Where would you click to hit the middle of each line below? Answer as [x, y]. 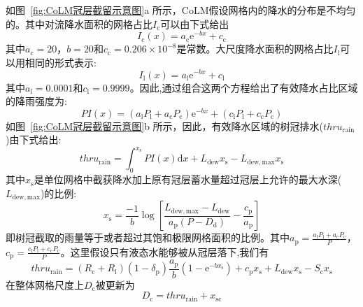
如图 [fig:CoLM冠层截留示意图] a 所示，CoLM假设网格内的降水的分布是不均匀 [181, 10]
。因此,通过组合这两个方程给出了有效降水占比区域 [244, 87]
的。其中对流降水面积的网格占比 [79, 23]
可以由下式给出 [195, 23]
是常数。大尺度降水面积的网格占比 [255, 49]
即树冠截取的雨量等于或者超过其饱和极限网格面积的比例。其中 [148, 237]
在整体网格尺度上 [45, 284]
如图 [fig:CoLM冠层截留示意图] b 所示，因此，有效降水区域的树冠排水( [165, 126]
